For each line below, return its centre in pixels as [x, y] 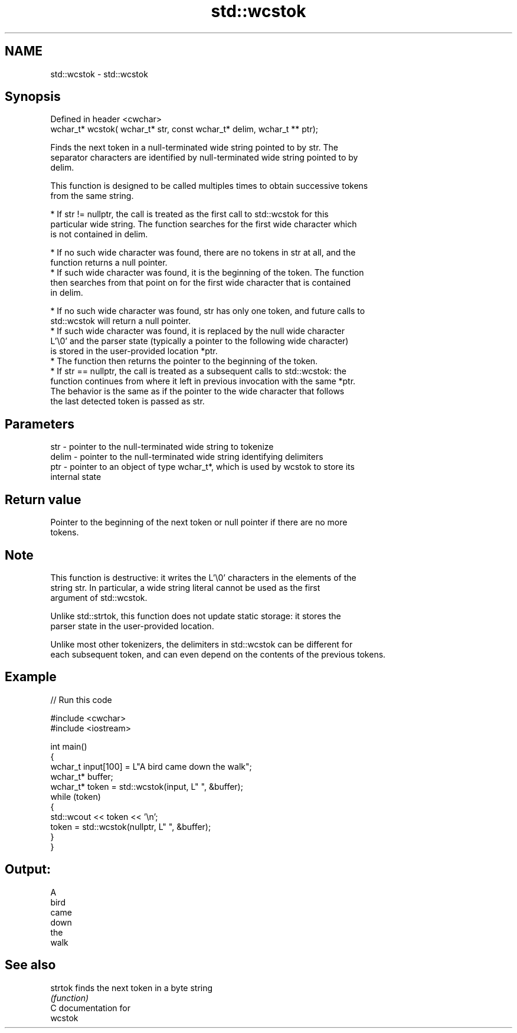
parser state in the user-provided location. [132, 626]
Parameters [40, 424]
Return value [43, 499]
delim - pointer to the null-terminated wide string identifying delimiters [187, 457]
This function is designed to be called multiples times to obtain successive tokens [209, 186]
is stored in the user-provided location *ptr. [134, 351]
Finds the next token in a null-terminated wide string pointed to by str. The [194, 148]
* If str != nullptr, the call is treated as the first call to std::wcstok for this [189, 214]
